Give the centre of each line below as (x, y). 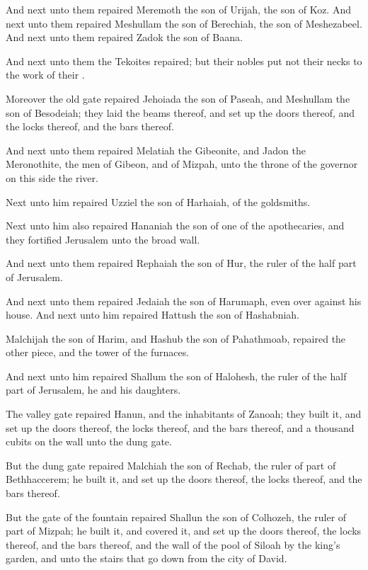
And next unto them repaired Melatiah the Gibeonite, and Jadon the (156, 150)
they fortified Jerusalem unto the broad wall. (103, 239)
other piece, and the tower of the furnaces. (98, 352)
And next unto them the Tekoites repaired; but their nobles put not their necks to (184, 61)
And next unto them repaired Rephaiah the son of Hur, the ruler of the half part (181, 263)
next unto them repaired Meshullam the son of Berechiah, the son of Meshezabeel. (184, 23)
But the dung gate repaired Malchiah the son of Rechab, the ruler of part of (171, 465)
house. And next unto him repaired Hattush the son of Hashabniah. (153, 315)
